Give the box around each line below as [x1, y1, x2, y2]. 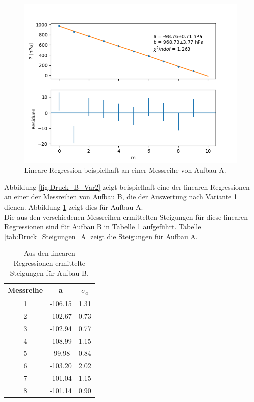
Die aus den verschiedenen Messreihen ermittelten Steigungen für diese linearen [4, 211, 248, 222]
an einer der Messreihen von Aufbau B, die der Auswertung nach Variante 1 [4, 191, 237, 202]
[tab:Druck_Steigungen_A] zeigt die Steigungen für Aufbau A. [4, 231, 198, 241]
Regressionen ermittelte [13, 258, 86, 268]
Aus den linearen [23, 248, 75, 258]
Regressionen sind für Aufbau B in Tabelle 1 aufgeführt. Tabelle [4, 221, 201, 232]
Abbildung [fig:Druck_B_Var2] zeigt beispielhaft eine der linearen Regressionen [4, 181, 250, 192]
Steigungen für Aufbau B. [10, 267, 89, 278]
